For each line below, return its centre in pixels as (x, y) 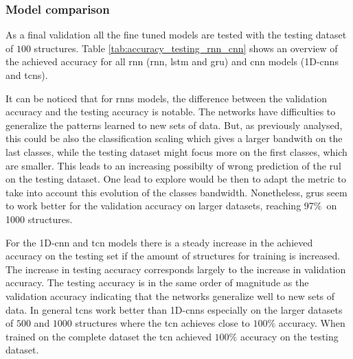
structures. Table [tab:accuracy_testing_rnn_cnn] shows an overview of (186, 48)
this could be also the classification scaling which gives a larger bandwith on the (174, 138)
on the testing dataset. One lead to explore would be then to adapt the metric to (176, 179)
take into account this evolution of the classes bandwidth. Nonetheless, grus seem (176, 192)
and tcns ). (27, 75)
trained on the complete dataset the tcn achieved (109, 336)
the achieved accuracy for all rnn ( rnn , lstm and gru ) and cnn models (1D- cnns (172, 61)
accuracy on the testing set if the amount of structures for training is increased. (173, 256)
